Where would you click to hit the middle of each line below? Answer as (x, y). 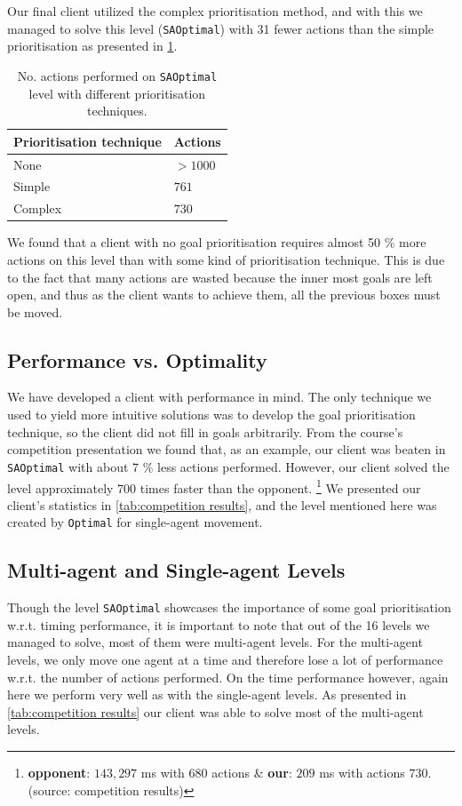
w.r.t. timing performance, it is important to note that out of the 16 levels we (219, 624)
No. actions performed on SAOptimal (117, 75)
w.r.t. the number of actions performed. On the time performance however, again (228, 677)
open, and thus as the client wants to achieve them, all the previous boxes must (224, 295)
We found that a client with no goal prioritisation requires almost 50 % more (217, 242)
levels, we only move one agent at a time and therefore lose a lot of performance (225, 660)
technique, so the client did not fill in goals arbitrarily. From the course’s (205, 431)
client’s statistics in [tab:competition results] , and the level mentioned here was (222, 504)
